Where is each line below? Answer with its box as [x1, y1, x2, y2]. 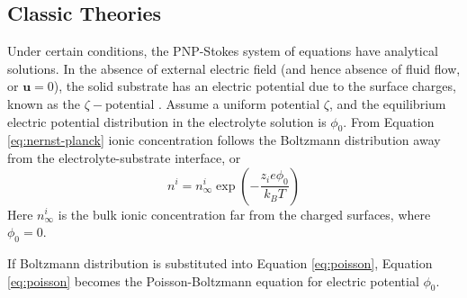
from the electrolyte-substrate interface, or [7, 148, 241, 167]
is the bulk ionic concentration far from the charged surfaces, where [58, 204, 431, 223]
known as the [7, 94, 80, 113]
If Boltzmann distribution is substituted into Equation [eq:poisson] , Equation [7, 253, 433, 272]
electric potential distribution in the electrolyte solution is [7, 112, 327, 131]
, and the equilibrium [328, 94, 446, 113]
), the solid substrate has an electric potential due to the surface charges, [53, 77, 456, 95]
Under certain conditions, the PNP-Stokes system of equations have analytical [7, 41, 438, 60]
